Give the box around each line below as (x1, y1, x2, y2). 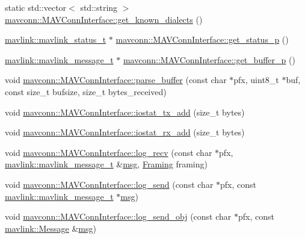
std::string (80, 1, 118, 13)
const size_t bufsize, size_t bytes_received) (5, 85, 167, 98)
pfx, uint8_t (233, 73, 279, 86)
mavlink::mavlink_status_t (5, 33, 106, 46)
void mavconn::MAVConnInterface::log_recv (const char (5, 146, 212, 158)
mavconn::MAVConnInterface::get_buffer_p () (123, 53, 295, 66)
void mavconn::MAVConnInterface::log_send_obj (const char (5, 210, 232, 223)
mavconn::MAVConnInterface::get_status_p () (116, 33, 289, 46)
